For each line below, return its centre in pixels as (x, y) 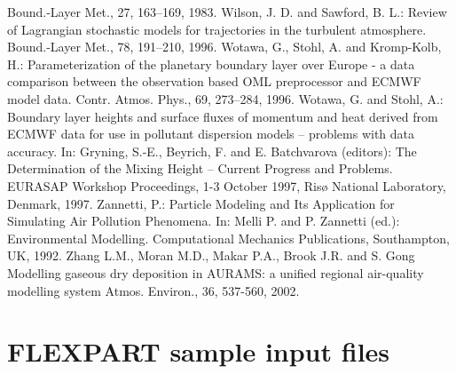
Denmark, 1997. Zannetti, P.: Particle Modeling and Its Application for (201, 203)
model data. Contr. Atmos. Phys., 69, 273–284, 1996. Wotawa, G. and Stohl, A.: (225, 98)
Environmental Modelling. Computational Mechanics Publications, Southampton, (228, 238)
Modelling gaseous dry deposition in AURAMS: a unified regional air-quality (216, 272)
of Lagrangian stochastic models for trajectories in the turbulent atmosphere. (217, 29)
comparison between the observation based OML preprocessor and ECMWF (214, 81)
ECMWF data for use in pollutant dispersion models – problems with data (211, 134)
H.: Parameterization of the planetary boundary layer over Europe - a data (211, 64)
